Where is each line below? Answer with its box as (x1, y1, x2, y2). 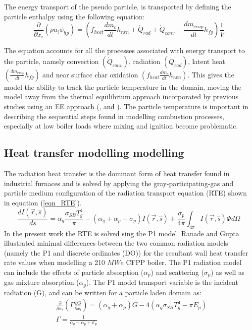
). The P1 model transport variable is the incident (86, 277, 238, 287)
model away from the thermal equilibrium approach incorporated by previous (4, 91, 239, 102)
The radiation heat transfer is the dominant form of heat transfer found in (4, 168, 230, 178)
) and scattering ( (151, 266, 204, 277)
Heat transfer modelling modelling (4, 145, 184, 160)
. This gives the (187, 69, 234, 79)
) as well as (210, 266, 245, 277)
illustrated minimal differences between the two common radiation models (4, 238, 228, 248)
